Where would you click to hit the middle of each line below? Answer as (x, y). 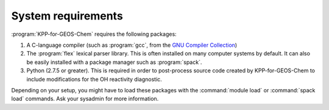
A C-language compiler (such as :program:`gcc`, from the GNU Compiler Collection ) (132, 45)
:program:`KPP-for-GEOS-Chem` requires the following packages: (94, 34)
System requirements (67, 16)
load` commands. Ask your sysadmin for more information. (85, 99)
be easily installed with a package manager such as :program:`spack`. (114, 62)
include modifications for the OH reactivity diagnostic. (94, 79)
